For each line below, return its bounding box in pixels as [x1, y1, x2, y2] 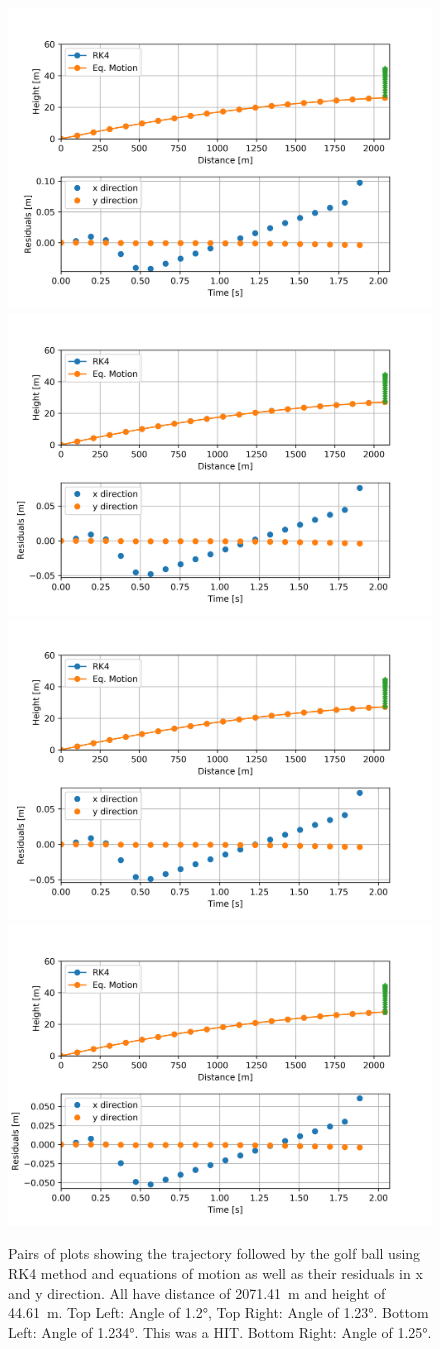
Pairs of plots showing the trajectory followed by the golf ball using [8, 1243, 421, 1264]
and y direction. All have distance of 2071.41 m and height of [8, 1282, 386, 1303]
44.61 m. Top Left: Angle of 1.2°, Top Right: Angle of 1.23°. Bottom [8, 1302, 429, 1323]
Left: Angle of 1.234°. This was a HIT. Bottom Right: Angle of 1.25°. [8, 1321, 432, 1342]
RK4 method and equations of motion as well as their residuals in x [8, 1263, 423, 1284]
